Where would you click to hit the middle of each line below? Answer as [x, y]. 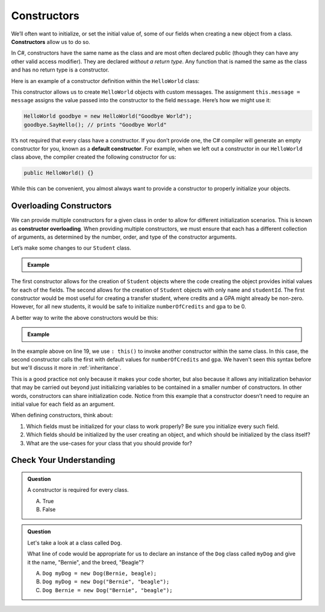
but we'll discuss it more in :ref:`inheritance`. [66, 368]
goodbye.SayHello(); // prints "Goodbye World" [95, 124]
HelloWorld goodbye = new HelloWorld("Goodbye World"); [108, 116]
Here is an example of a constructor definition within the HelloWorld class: [105, 81]
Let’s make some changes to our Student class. [71, 248]
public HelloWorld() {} [59, 173]
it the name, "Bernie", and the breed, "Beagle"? [86, 562]
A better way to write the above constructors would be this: [85, 317]
